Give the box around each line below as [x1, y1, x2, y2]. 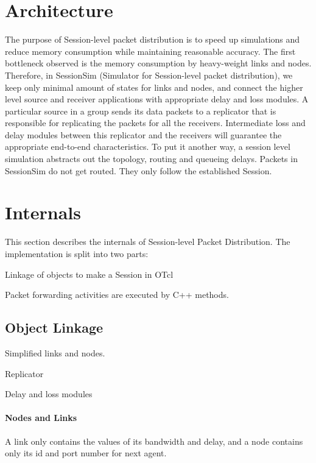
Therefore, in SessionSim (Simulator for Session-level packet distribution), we [5, 68, 293, 81]
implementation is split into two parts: [5, 247, 149, 260]
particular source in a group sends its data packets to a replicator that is [5, 104, 276, 117]
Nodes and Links [5, 411, 77, 424]
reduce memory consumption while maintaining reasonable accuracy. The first [5, 44, 296, 57]
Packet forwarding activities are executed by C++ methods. [5, 288, 229, 301]
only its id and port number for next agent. [5, 447, 167, 459]
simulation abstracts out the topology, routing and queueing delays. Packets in [5, 152, 298, 165]
